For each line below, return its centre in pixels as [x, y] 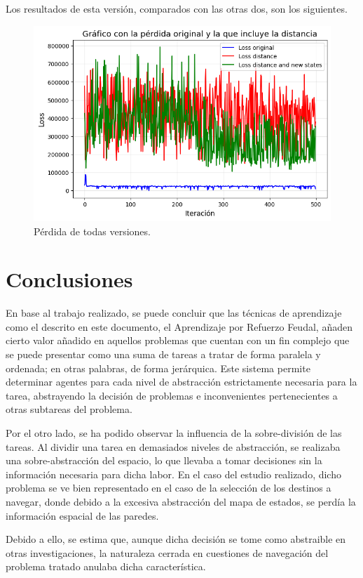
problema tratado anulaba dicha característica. [106, 566]
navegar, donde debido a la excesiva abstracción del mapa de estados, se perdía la [181, 501]
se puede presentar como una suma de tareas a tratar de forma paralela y [163, 354]
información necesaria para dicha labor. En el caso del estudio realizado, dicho [173, 474]
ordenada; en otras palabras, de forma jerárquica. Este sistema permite [158, 368]
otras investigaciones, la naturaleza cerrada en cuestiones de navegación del [167, 552]
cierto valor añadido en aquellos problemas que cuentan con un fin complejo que [178, 340]
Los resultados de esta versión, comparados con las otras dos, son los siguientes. [177, 8]
